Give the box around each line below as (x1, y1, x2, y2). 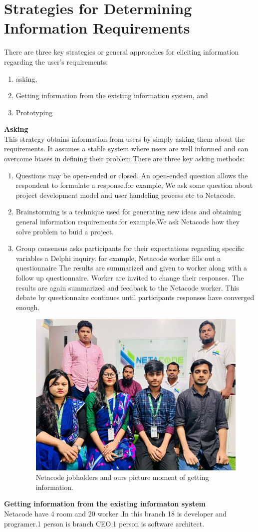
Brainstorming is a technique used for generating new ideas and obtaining (15, 206, 242, 217)
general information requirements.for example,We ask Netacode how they (15, 216, 240, 227)
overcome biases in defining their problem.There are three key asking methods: (4, 153, 245, 164)
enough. (15, 302, 40, 312)
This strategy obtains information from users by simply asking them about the (4, 133, 245, 144)
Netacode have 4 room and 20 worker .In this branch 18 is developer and (4, 508, 227, 519)
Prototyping (15, 107, 53, 117)
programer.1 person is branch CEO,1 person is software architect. (4, 518, 205, 528)
